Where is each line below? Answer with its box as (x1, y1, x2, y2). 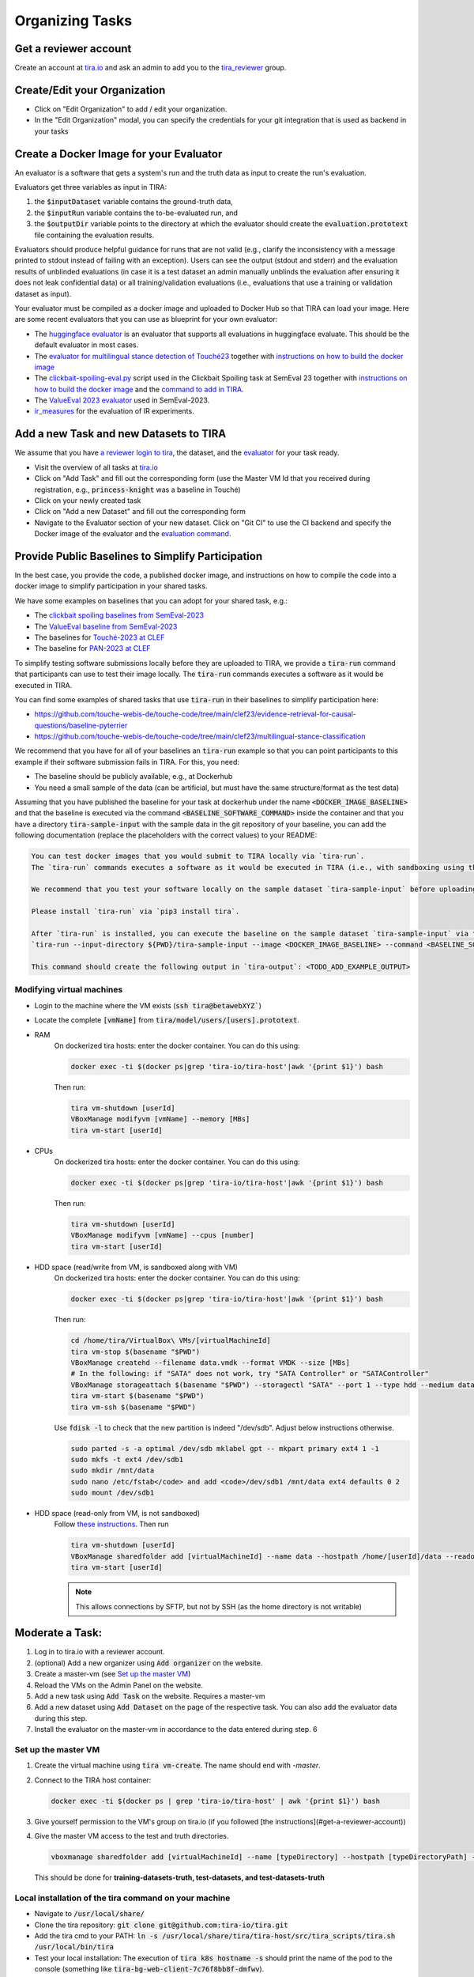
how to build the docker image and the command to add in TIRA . (34, 384, 244, 394)
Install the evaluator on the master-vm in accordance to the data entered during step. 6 (34, 1725, 318, 1734)
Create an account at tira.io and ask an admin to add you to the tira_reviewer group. (14, 63, 287, 73)
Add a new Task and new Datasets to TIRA (14, 427, 227, 440)
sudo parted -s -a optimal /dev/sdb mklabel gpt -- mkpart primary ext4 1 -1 (70, 1444, 379, 1453)
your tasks (34, 127, 69, 136)
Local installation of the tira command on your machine (14, 1892, 231, 1903)
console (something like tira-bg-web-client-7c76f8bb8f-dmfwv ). (34, 1964, 265, 1974)
